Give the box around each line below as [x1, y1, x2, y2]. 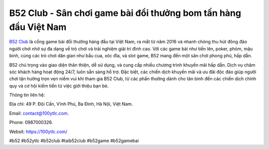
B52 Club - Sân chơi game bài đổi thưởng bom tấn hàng [9, 7, 242, 18]
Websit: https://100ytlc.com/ [9, 129, 67, 135]
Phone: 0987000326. [9, 120, 53, 126]
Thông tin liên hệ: [9, 92, 45, 98]
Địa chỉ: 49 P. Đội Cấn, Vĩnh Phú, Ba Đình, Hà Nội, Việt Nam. [9, 101, 133, 107]
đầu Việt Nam [9, 21, 67, 32]
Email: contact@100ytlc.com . [9, 110, 69, 116]
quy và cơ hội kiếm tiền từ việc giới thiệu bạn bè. [9, 83, 109, 89]
